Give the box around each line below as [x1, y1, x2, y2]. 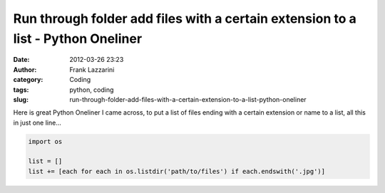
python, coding [69, 85, 114, 94]
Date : [13, 56, 30, 64]
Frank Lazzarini [69, 65, 115, 74]
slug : [13, 95, 29, 103]
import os [28, 137, 63, 145]
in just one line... [13, 118, 62, 127]
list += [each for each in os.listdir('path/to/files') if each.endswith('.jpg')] [28, 167, 326, 175]
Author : [13, 65, 37, 74]
